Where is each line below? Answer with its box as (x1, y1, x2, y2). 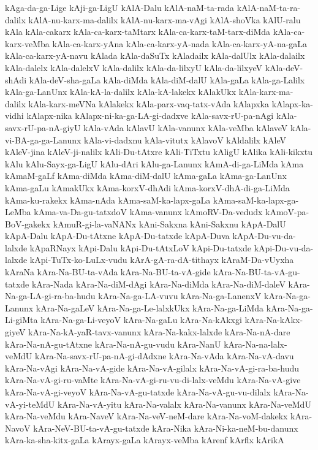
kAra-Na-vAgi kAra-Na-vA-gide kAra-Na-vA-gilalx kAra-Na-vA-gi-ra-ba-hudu (5, 361, 300, 374)
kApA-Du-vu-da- (232, 229, 296, 242)
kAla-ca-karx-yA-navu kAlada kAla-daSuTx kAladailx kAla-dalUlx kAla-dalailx (5, 49, 305, 62)
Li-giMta (5, 313, 38, 326)
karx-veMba (5, 37, 50, 50)
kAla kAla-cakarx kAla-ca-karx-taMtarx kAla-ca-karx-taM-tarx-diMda (5, 25, 271, 38)
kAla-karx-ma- (238, 85, 293, 98)
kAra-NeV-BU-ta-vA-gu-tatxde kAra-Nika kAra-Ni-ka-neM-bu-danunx (33, 421, 298, 434)
